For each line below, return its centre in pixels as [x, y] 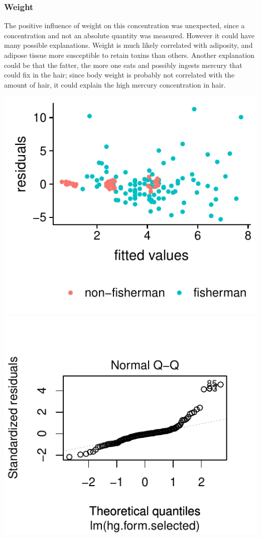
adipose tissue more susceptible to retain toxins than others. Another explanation [129, 55]
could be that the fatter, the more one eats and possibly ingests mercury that [123, 65]
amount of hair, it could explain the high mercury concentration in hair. [115, 84]
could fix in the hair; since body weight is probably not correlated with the [119, 75]
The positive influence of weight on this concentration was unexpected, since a [124, 25]
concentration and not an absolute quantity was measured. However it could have [129, 35]
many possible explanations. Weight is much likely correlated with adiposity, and [128, 45]
